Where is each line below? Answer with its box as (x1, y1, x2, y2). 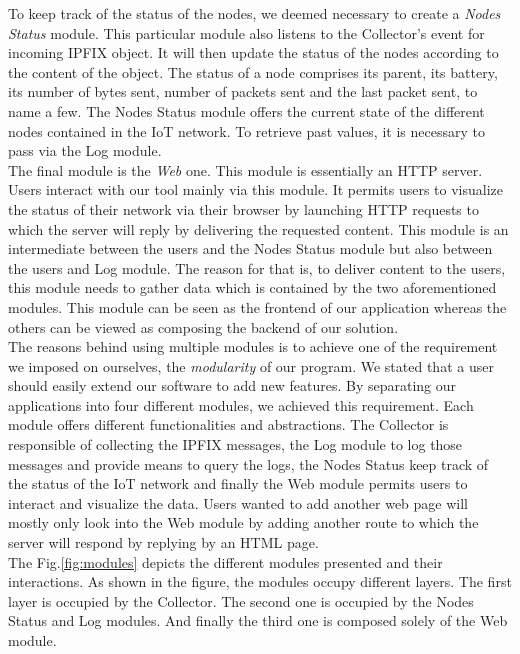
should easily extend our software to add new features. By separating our (8, 375, 456, 396)
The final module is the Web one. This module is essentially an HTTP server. (8, 159, 483, 180)
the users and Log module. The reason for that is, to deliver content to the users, (8, 257, 506, 278)
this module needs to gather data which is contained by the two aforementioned (8, 277, 497, 298)
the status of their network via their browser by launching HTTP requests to (8, 198, 479, 219)
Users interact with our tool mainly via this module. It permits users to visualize (8, 179, 503, 200)
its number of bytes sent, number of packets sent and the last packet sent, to (8, 81, 478, 102)
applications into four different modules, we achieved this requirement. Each (8, 394, 474, 415)
